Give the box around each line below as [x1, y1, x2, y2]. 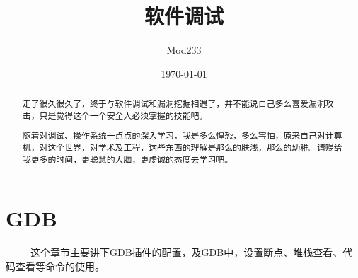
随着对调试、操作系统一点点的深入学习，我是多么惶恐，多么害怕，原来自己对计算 [22, 129, 342, 141]
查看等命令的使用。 [15, 258, 105, 273]
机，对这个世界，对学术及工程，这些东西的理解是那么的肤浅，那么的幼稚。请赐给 [22, 141, 342, 153]
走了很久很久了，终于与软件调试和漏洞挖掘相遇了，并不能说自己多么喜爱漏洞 [22, 98, 325, 110]
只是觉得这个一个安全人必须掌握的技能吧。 [39, 109, 208, 121]
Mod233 [166, 42, 202, 57]
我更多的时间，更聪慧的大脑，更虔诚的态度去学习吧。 [22, 153, 233, 165]
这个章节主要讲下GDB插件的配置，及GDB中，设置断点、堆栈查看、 [30, 245, 343, 260]
